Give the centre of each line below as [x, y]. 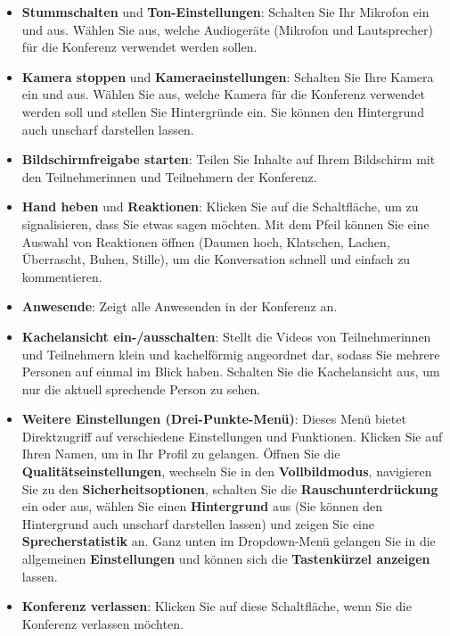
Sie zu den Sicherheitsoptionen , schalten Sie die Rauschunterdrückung [230, 488]
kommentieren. [62, 276]
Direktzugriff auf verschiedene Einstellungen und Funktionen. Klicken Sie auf [232, 436]
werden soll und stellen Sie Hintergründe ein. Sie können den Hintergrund [223, 111]
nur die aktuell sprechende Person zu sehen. [141, 388]
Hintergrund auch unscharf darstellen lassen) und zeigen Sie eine [198, 523]
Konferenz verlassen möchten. [102, 623]
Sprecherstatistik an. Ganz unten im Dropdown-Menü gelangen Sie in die [229, 541]
